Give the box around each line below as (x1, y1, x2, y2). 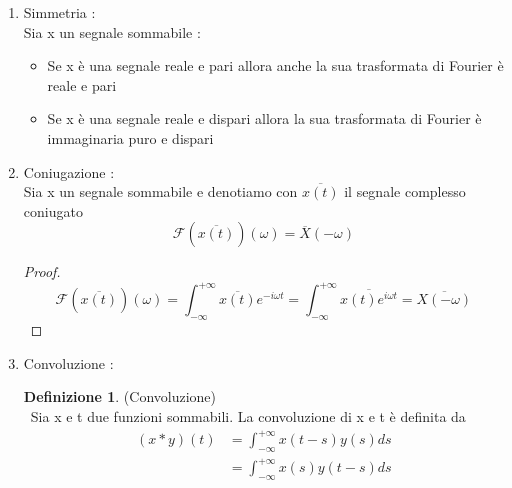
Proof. (23, 261, 61, 282)
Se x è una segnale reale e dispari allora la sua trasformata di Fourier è (47, 108, 482, 129)
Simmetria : (23, 2, 96, 22)
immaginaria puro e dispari (47, 127, 214, 148)
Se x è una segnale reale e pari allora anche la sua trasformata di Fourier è (47, 55, 504, 76)
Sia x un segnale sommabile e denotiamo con (23, 181, 298, 202)
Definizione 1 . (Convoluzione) (23, 386, 217, 407)
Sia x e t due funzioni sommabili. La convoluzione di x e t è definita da (30, 406, 466, 427)
